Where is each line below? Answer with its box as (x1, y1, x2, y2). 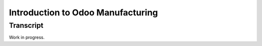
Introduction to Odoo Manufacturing (9, 7, 158, 18)
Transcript (9, 21, 44, 30)
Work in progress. (9, 34, 45, 40)
